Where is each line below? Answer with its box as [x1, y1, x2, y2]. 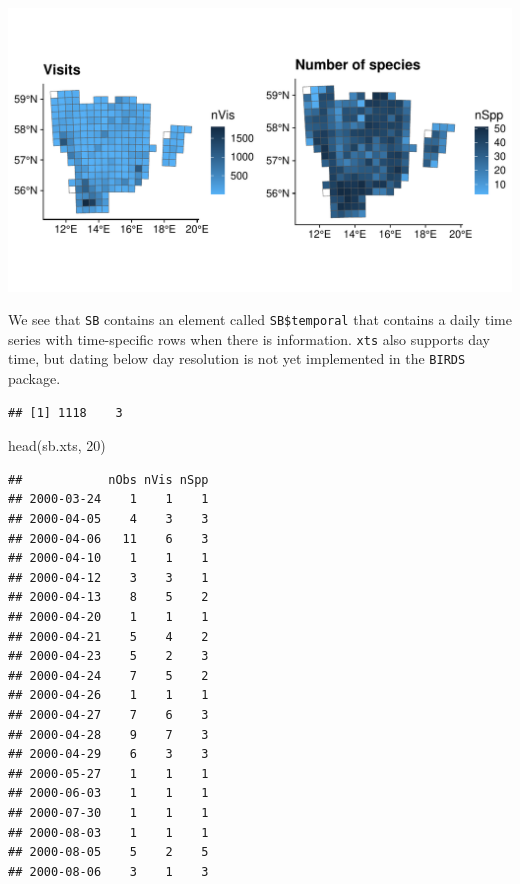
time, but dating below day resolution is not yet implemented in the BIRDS [8, 348, 466, 369]
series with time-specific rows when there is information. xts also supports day [8, 328, 490, 349]
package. [8, 368, 61, 389]
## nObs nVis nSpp [8, 472, 209, 487]
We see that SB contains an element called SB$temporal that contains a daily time [8, 309, 512, 330]
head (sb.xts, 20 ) [8, 435, 106, 456]
